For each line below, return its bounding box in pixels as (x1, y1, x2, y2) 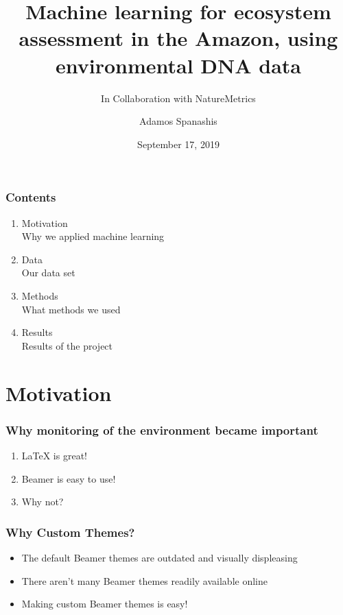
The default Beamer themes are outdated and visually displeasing (21, 550, 298, 564)
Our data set (21, 265, 75, 280)
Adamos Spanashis (139, 114, 217, 128)
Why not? (21, 494, 64, 509)
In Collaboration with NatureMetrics (101, 91, 256, 105)
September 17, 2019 (137, 136, 220, 151)
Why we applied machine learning (21, 229, 165, 243)
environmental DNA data (55, 51, 301, 79)
